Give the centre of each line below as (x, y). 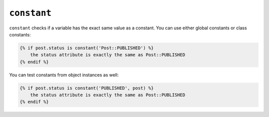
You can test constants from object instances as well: (64, 75)
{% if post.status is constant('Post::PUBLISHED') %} (87, 48)
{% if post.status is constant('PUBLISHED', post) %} (87, 88)
